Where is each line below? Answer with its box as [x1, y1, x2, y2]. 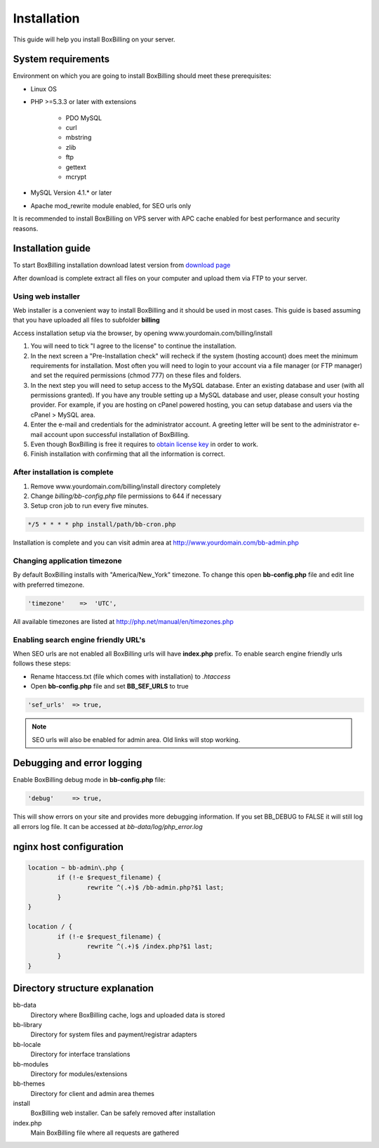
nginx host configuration [13, 840, 124, 853]
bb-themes [13, 1079, 46, 1088]
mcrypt [65, 172, 87, 181]
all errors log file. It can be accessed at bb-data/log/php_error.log [13, 822, 203, 830]
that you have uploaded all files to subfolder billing [13, 316, 161, 325]
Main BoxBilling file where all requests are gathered [30, 1128, 179, 1137]
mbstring [65, 133, 92, 142]
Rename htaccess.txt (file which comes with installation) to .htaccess [30, 672, 231, 681]
